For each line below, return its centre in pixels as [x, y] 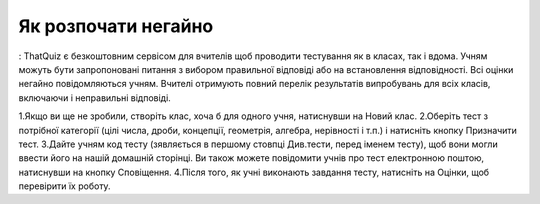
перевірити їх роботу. [64, 186]
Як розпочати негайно [116, 26]
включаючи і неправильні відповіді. [95, 97]
